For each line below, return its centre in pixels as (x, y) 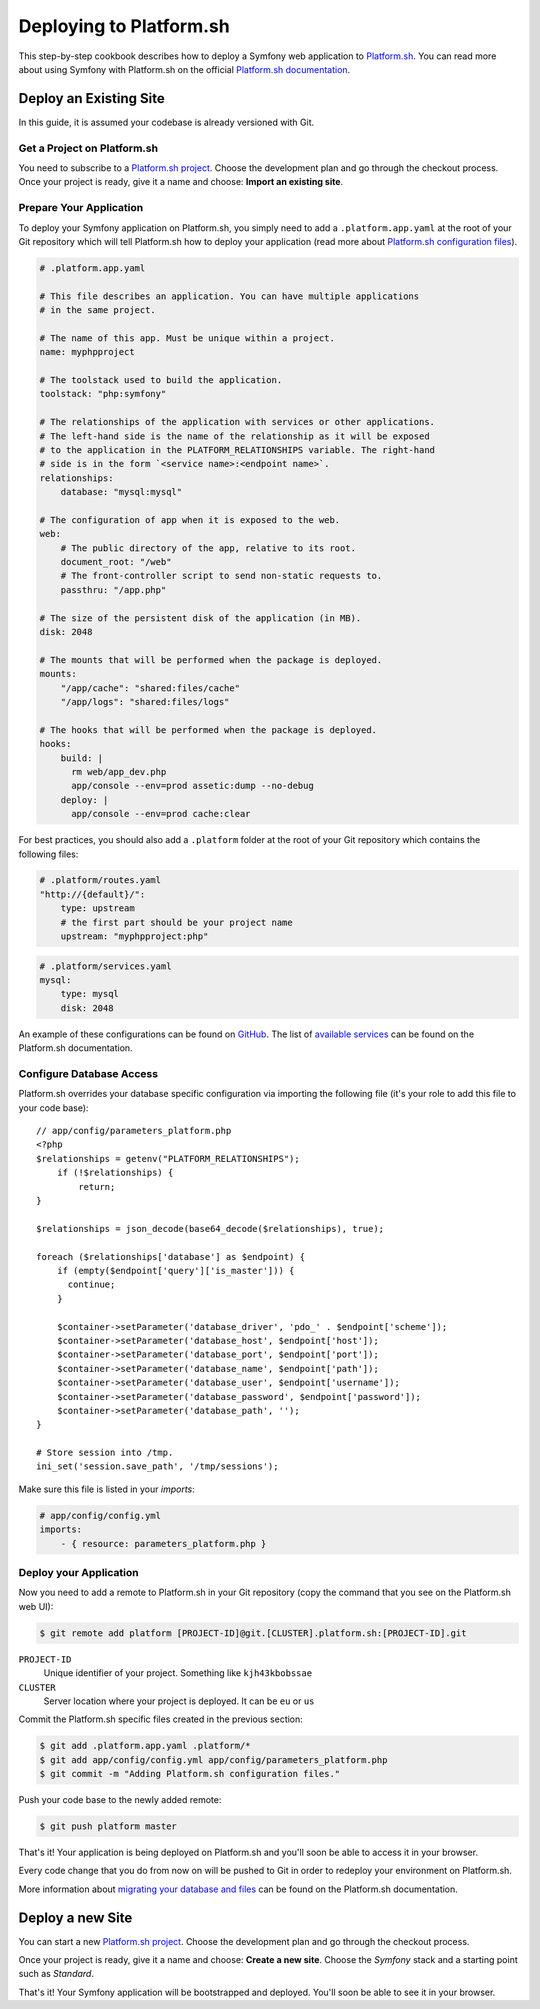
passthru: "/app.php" (113, 589)
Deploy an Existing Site (91, 98)
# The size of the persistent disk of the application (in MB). (200, 618)
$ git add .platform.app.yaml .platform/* (145, 1746)
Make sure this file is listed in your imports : (106, 1489)
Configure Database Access (88, 1073)
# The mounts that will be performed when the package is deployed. (211, 659)
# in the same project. (98, 310)
